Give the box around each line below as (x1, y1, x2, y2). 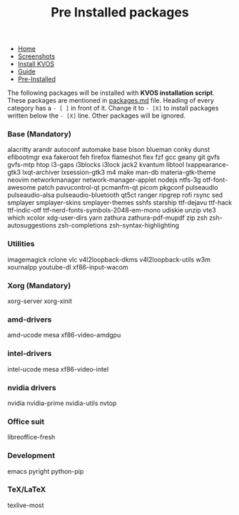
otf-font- (202, 175, 228, 184)
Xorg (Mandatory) (7, 280, 71, 290)
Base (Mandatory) (7, 129, 71, 139)
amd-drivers (7, 315, 52, 325)
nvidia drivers (7, 382, 56, 392)
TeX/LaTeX (7, 484, 46, 494)
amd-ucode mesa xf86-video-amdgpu (7, 331, 121, 340)
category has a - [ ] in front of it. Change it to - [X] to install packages (7, 104, 219, 113)
